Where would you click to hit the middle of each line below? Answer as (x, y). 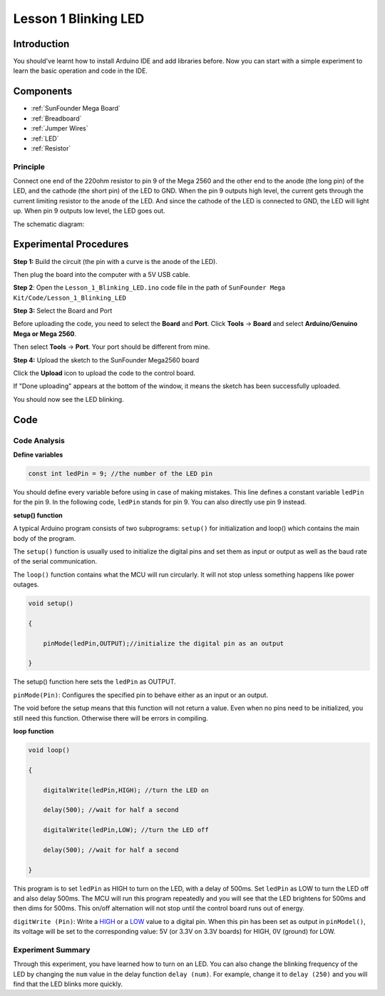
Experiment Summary (52, 950)
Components (43, 92)
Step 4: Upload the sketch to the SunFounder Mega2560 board (106, 360)
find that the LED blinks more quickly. (68, 984)
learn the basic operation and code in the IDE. (80, 71)
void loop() (49, 750)
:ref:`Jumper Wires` (60, 128)
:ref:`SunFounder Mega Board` (76, 108)
